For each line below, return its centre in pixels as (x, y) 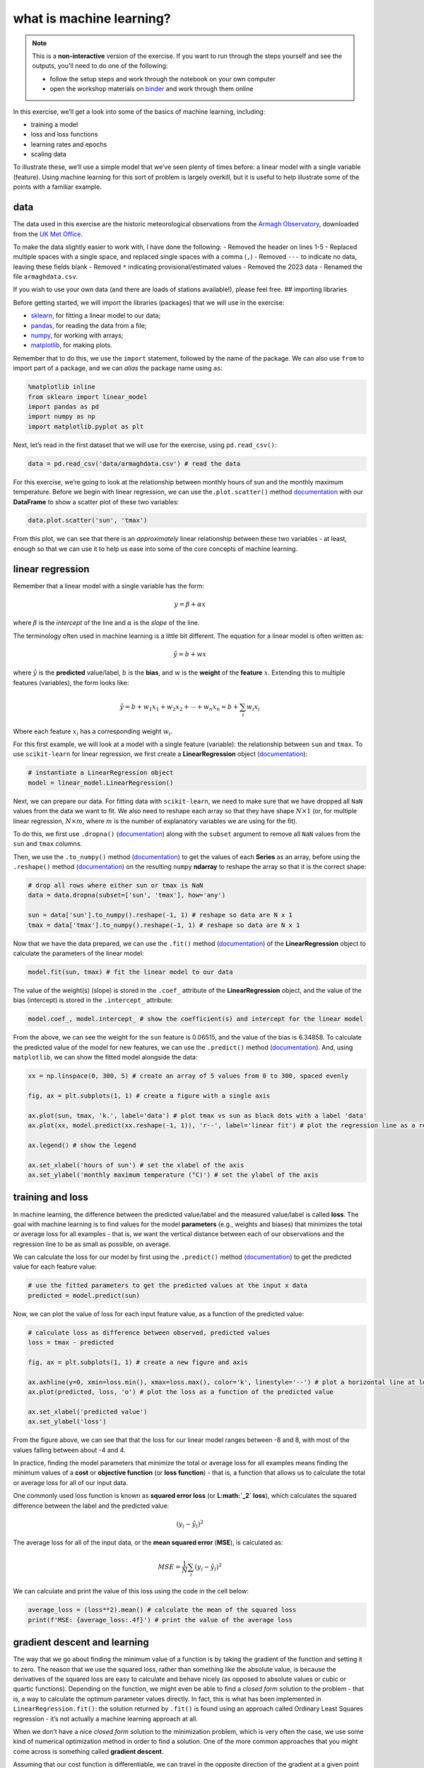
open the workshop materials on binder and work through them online (152, 89)
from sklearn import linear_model (88, 397)
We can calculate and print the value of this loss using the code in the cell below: (131, 1591)
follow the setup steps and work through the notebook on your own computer (163, 78)
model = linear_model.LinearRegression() (101, 783)
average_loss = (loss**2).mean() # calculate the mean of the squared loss (162, 1610)
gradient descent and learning (81, 1642)
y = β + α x (190, 604)
